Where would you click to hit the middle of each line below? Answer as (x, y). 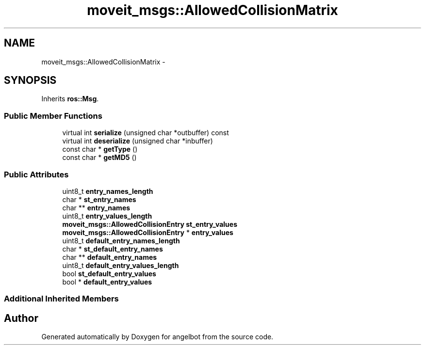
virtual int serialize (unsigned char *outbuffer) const (146, 133)
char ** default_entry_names (110, 257)
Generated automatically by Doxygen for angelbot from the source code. (157, 337)
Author (21, 318)
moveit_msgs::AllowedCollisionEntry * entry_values (148, 232)
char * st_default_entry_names (113, 249)
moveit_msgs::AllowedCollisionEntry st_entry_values (150, 224)
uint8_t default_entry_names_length (121, 240)
